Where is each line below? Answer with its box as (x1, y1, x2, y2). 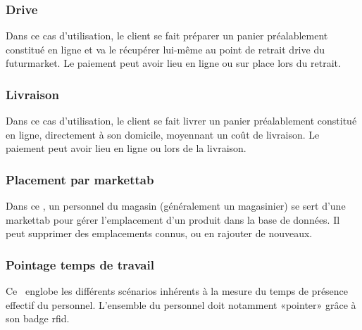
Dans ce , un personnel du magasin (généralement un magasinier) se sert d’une (6, 198, 346, 213)
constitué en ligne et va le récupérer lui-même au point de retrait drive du (6, 42, 325, 56)
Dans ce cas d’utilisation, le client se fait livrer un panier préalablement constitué (6, 113, 357, 128)
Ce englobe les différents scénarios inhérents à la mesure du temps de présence (6, 284, 349, 298)
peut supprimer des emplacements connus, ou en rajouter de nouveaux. (6, 226, 313, 241)
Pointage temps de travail (6, 255, 154, 273)
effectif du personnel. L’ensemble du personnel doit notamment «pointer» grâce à (6, 297, 356, 312)
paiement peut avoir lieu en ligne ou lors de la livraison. (6, 141, 246, 156)
